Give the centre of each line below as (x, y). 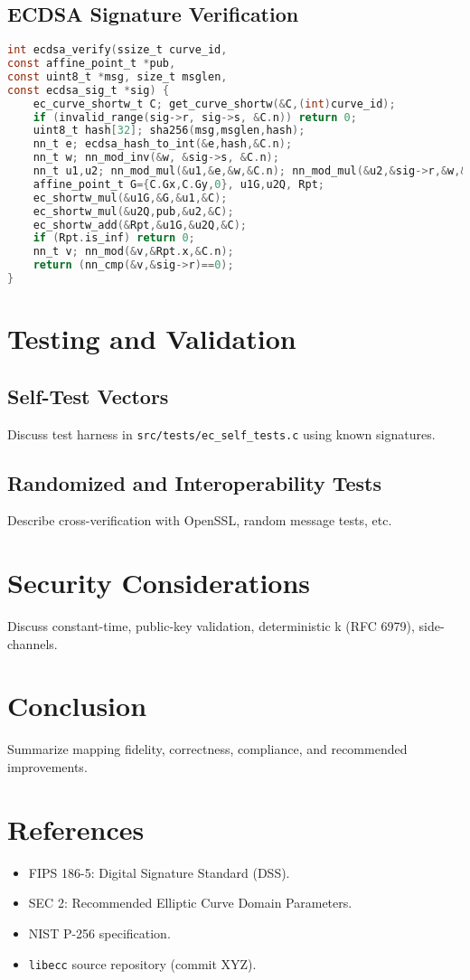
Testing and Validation (152, 339)
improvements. (47, 767)
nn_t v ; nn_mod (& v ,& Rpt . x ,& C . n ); (133, 252)
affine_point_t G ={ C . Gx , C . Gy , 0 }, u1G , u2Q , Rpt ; (179, 184)
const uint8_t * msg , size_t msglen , (117, 76)
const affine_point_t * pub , (92, 64)
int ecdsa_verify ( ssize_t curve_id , (117, 50)
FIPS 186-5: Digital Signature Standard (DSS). (159, 872)
